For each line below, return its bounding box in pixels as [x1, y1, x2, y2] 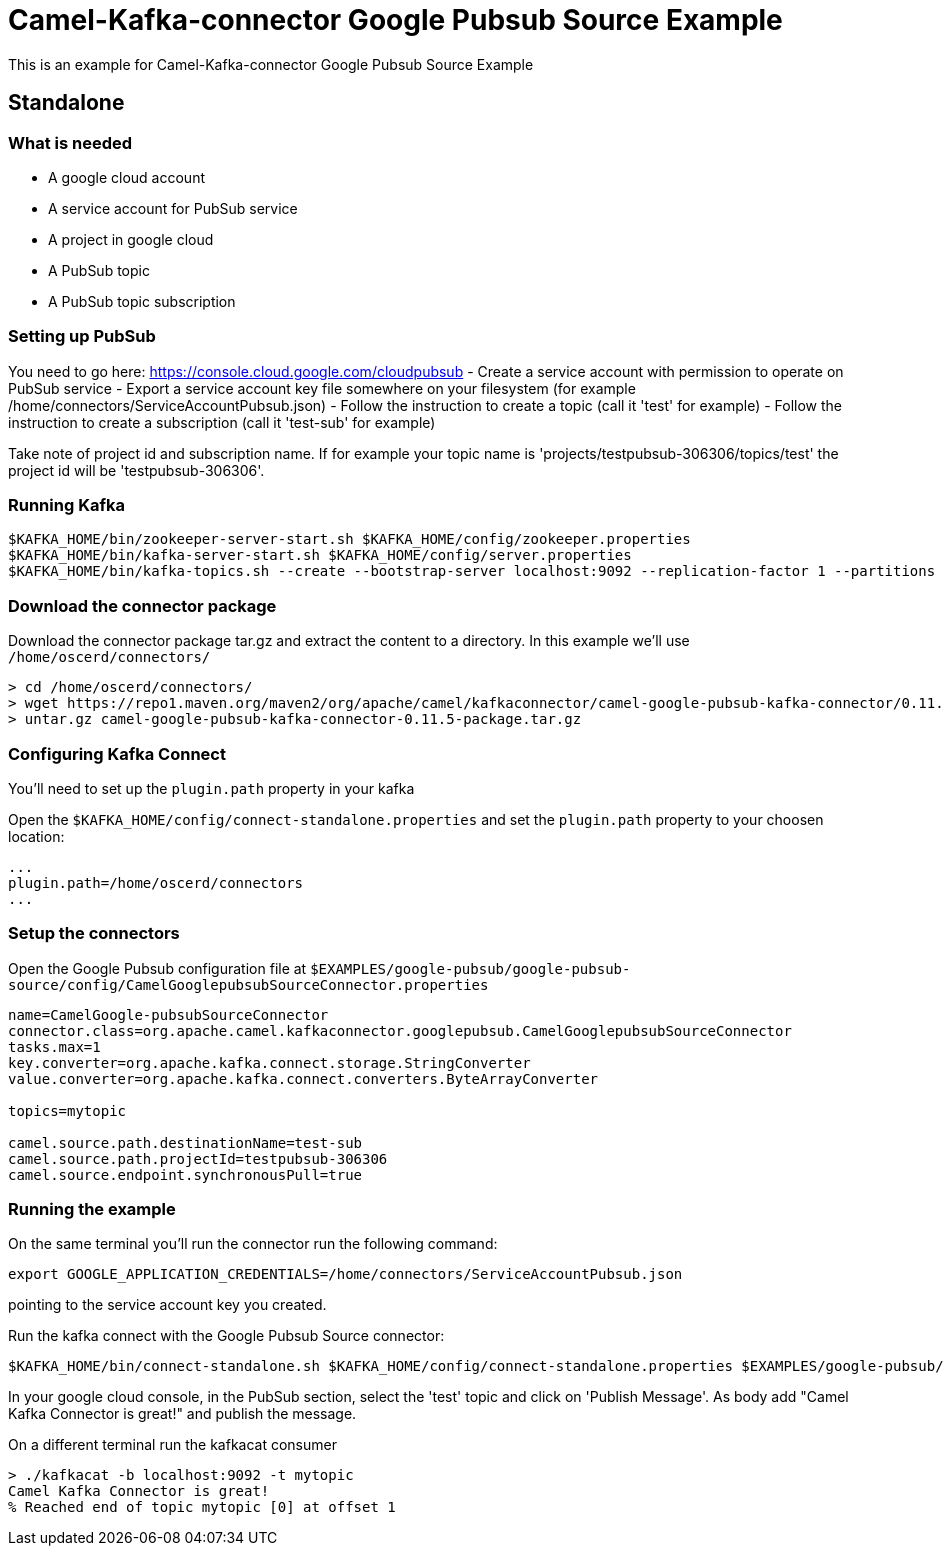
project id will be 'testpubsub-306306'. [8, 461, 265, 479]
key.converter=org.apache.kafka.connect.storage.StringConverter [8, 1054, 531, 1071]
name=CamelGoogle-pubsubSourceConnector [8, 1006, 329, 1023]
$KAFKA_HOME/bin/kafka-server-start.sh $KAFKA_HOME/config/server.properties [8, 547, 632, 564]
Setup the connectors [8, 923, 180, 944]
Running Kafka [8, 495, 125, 516]
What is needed [8, 132, 133, 153]
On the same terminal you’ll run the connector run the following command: [8, 1235, 498, 1253]
